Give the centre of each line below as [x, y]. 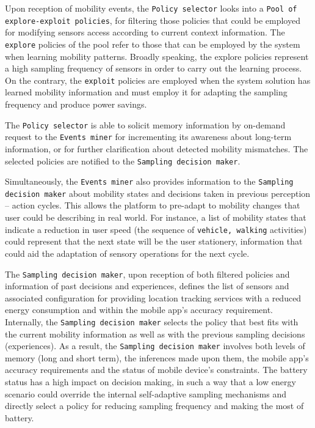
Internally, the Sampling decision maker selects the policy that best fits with [152, 321]
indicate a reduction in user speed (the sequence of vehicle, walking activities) [156, 229]
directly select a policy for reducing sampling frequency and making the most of [154, 406]
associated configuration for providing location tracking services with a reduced [153, 297]
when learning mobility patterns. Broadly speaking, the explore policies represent [157, 56]
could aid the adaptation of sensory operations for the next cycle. [127, 253]
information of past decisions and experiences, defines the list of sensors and [147, 286]
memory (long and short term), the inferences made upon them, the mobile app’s [157, 357]
